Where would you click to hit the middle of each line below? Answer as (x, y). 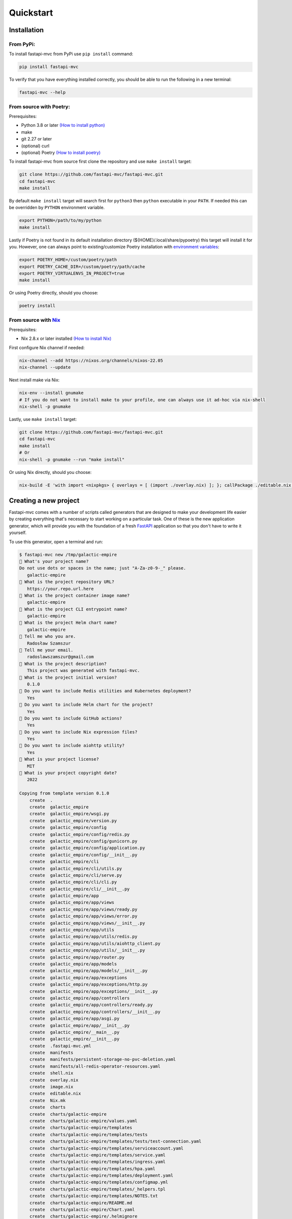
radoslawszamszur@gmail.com (61, 657)
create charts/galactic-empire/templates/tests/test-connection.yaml (116, 1141)
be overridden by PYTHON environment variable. (57, 208)
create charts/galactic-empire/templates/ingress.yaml (98, 1162)
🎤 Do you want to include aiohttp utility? (72, 746)
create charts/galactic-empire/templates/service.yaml (98, 1155)
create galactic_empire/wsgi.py (69, 814)
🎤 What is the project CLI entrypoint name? (73, 609)
